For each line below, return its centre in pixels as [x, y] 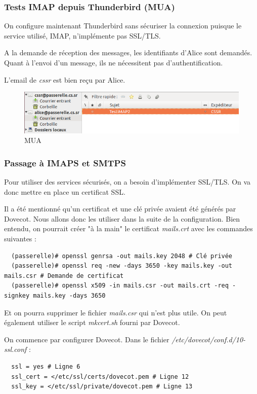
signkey [17, 295]
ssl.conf [15, 349]
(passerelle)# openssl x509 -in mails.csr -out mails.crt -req [120, 286]
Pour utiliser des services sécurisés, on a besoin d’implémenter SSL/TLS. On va [127, 182]
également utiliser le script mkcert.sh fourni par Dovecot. [92, 322]
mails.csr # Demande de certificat [64, 276]
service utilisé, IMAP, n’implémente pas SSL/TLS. [82, 35]
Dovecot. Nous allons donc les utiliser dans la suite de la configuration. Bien [122, 218]
